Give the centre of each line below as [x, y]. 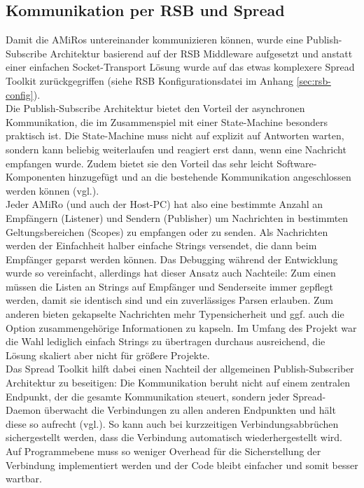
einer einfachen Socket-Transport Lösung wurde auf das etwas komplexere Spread [180, 67]
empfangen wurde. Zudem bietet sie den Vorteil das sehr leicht [140, 163]
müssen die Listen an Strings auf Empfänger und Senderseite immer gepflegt [169, 286]
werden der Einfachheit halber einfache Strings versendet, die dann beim [161, 245]
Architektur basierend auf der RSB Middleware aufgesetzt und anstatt [201, 53]
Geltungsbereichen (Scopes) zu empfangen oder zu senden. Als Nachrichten [167, 231]
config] [20, 94]
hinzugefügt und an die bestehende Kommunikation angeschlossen [210, 177]
